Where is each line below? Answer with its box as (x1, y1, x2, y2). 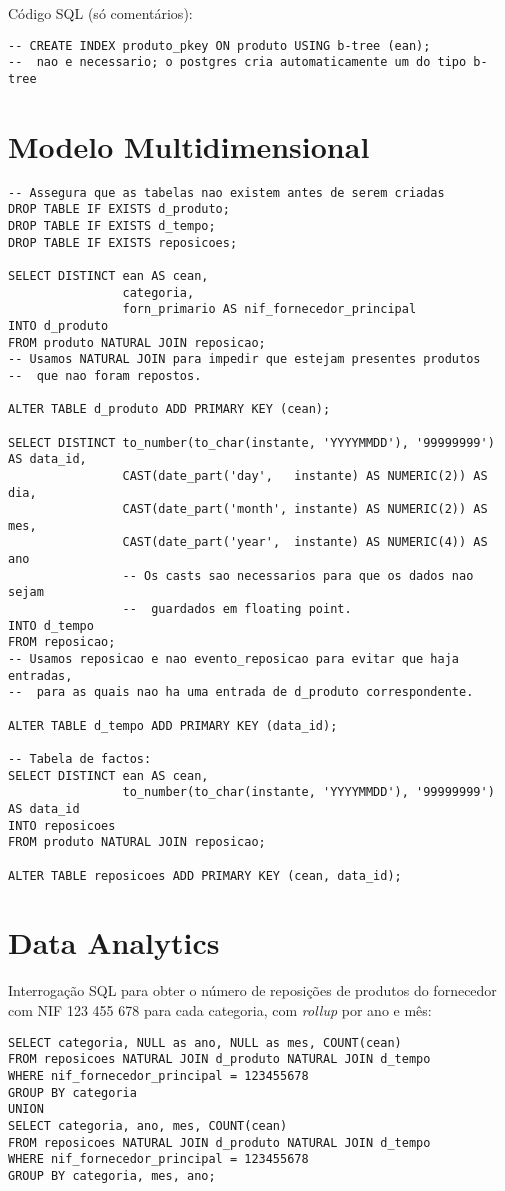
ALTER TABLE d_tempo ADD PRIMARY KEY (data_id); (8, 718, 338, 733)
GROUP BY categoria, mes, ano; (8, 1168, 216, 1183)
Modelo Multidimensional (8, 125, 370, 166)
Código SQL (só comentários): (8, 3, 193, 23)
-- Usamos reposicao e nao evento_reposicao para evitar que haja (8, 652, 460, 667)
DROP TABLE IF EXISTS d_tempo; (8, 219, 216, 233)
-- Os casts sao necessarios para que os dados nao (122, 568, 474, 583)
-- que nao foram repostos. (8, 368, 202, 383)
